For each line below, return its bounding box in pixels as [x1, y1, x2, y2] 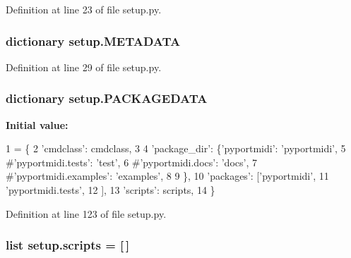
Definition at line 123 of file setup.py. [6, 206, 167, 221]
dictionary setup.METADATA [6, 32, 181, 49]
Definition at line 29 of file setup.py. [6, 59, 162, 74]
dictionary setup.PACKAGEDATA [6, 90, 208, 107]
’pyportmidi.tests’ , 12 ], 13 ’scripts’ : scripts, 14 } [6, 183, 215, 197]
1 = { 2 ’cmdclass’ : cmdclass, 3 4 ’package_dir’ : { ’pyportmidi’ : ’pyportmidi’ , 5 [6, 141, 346, 156]
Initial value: [6, 117, 69, 132]
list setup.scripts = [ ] [6, 236, 130, 254]
